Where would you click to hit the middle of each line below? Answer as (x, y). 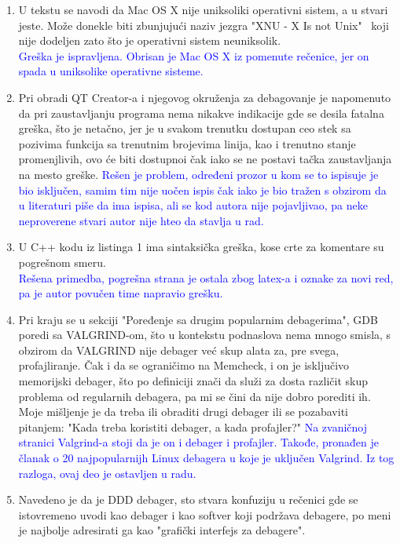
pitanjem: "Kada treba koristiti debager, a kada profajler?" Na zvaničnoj (193, 426)
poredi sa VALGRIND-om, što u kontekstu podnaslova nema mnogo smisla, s (205, 335)
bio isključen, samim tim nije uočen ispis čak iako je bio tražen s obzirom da (202, 190)
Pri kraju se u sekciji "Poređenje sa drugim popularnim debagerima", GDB (198, 319)
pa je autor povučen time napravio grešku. (121, 293)
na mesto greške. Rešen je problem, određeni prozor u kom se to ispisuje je (198, 174)
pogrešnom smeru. (62, 262)
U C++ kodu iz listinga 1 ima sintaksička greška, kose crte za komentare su (201, 247)
